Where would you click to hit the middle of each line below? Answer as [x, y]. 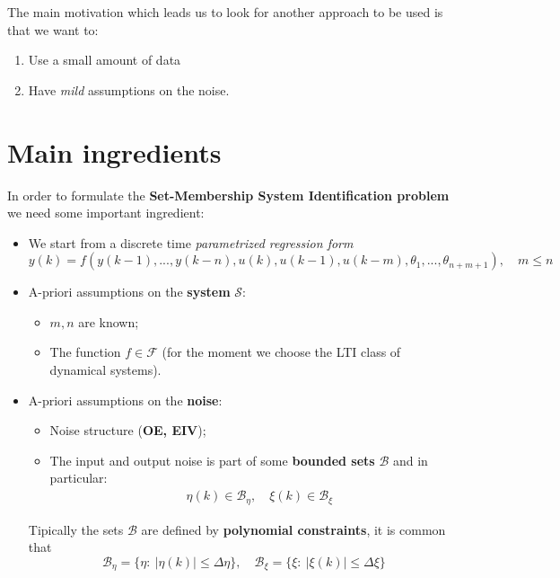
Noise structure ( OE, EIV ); [128, 430]
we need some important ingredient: [106, 213]
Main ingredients [114, 151]
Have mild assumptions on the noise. [129, 89]
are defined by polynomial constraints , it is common [293, 529]
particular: [79, 478]
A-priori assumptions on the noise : [125, 400]
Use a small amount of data [105, 60]
